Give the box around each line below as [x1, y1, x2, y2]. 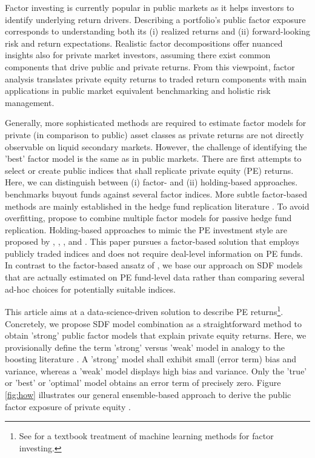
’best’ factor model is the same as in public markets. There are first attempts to [5, 152, 302, 165]
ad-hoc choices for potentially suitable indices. [5, 282, 176, 295]
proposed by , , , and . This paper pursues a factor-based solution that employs [5, 235, 299, 248]
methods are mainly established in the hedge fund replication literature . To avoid [5, 199, 310, 212]
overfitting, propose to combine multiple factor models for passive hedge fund [5, 211, 292, 224]
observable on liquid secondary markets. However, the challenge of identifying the [5, 140, 307, 153]
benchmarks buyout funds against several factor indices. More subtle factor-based [5, 187, 307, 200]
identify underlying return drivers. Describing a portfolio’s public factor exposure [5, 13, 306, 25]
